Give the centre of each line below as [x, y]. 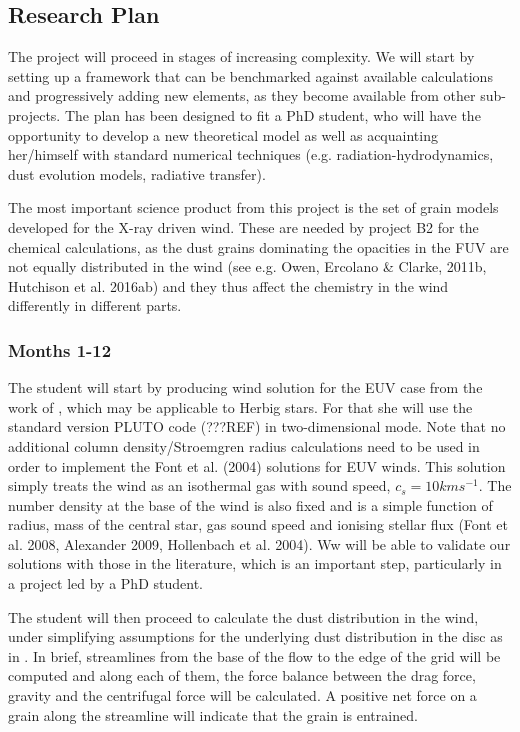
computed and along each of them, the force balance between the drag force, [242, 675]
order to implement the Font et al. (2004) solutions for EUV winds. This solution [257, 465]
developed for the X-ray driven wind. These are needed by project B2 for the [243, 226]
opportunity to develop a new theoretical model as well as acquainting [223, 134]
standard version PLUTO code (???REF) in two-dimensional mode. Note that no [257, 426]
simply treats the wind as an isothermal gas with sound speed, [199, 485]
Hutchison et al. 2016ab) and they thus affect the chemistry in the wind [228, 285]
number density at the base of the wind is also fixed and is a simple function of [250, 504]
